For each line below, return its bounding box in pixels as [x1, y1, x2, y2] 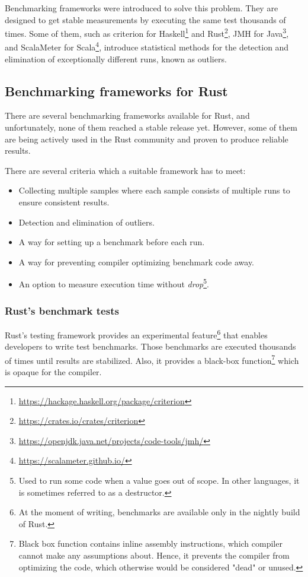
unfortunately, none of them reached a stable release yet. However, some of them [5, 121, 297, 134]
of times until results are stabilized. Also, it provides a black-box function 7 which [5, 352, 299, 366]
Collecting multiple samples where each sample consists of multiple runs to [18, 184, 290, 196]
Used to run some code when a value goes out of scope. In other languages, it [18, 474, 300, 486]
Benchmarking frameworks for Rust [5, 81, 228, 100]
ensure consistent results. [18, 196, 110, 208]
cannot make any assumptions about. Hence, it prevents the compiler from [18, 549, 290, 561]
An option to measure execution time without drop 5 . [18, 276, 209, 290]
